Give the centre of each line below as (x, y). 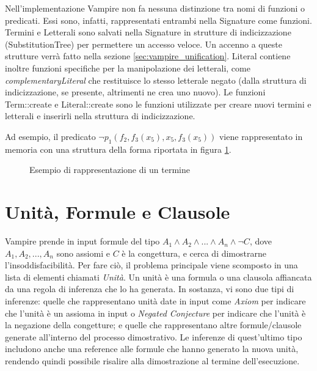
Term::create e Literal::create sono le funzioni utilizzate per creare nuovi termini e (158, 104)
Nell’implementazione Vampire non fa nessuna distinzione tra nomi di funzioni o (155, 8)
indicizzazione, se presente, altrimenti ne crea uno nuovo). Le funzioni (135, 92)
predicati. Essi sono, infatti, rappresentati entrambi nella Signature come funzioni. (158, 20)
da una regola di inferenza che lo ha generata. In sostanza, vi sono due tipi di (150, 289)
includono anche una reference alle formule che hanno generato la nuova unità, (152, 349)
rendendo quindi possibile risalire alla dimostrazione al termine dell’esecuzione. (152, 360)
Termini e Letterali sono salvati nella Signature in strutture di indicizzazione (148, 32)
